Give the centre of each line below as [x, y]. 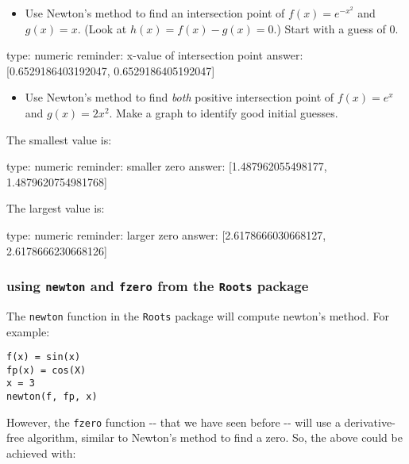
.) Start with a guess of [330, 28]
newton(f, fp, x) [52, 397]
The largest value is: [56, 208]
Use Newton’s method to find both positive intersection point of [179, 97]
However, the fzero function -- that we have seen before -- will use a [174, 422]
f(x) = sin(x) [44, 357]
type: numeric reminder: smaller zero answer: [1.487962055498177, [167, 166]
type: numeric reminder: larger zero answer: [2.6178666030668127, [166, 234]
